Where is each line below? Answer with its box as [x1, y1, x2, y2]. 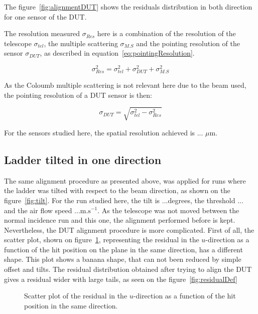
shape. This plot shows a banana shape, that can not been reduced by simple [4, 254, 241, 264]
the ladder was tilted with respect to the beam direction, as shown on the [4, 185, 230, 196]
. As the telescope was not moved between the [97, 205, 239, 215]
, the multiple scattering [44, 38, 118, 48]
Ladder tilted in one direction [4, 151, 162, 167]
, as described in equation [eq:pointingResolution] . [40, 48, 195, 58]
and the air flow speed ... [4, 205, 80, 215]
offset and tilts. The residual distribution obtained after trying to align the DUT [4, 264, 252, 274]
